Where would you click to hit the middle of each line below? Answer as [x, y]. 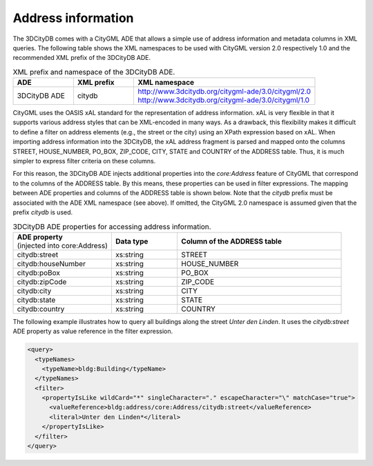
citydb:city [34, 291]
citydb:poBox [39, 272]
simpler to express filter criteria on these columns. [84, 161]
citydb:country [41, 309]
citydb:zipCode [42, 281]
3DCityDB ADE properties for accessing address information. [112, 226]
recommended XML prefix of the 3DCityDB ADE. [82, 58]
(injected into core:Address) [63, 245]
